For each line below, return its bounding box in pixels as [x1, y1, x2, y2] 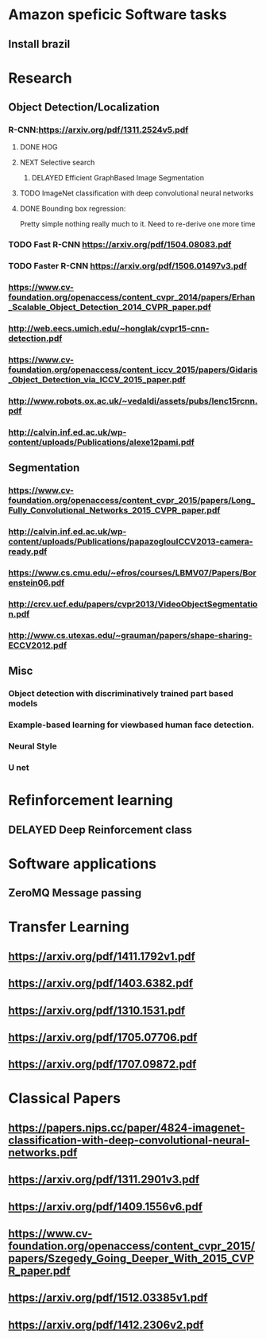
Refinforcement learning [8, 791, 173, 810]
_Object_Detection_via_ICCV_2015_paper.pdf [8, 374, 186, 385]
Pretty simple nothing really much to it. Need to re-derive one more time [19, 219, 256, 229]
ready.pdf [8, 546, 48, 557]
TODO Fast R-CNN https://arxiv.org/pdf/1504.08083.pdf [8, 239, 232, 250]
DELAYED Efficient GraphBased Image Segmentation [31, 173, 205, 183]
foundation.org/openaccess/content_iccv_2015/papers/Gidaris [8, 364, 258, 375]
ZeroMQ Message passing [8, 886, 141, 900]
